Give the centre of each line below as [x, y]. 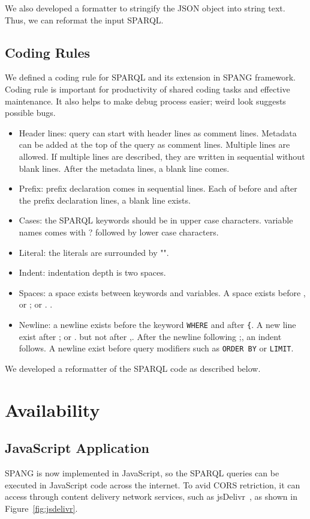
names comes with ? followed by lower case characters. [119, 232]
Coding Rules [48, 52]
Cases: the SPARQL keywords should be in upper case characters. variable [156, 220]
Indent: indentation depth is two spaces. [92, 272]
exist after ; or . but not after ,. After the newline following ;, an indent [150, 336]
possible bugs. [30, 113]
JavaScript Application [77, 448]
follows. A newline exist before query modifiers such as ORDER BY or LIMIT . [156, 348]
